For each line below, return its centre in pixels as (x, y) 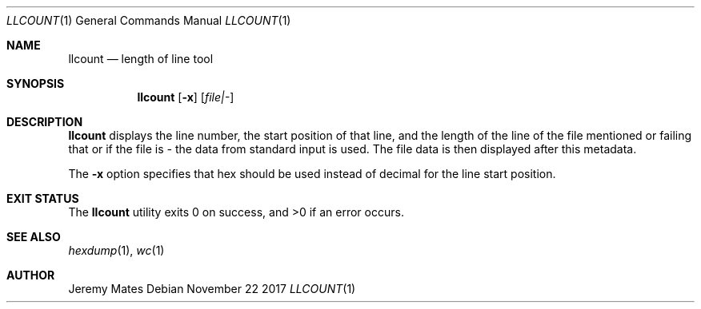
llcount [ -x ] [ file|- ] (186, 97)
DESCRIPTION (45, 122)
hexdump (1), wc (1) (116, 250)
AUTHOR (31, 275)
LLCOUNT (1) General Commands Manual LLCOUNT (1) (149, 20)
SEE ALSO (34, 237)
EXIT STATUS (43, 198)
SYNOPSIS (36, 83)
